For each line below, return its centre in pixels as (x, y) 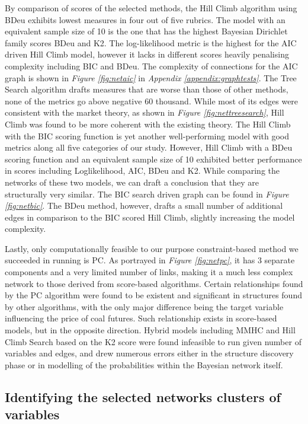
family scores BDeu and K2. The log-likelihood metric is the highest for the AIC (151, 42)
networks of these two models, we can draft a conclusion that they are (132, 182)
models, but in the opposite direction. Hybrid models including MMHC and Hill (150, 330)
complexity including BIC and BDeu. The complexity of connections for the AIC (151, 66)
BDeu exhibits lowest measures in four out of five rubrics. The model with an (145, 19)
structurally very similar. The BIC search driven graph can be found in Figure (147, 194)
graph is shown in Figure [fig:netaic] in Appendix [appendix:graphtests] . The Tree (151, 77)
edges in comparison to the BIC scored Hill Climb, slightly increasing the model (150, 217)
